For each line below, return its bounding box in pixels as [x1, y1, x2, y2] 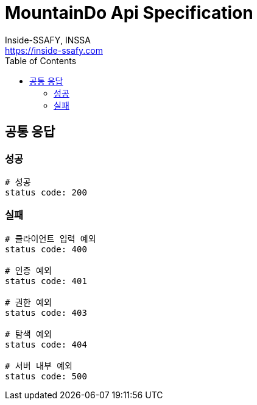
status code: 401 [5, 275, 87, 286]
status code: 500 [5, 371, 87, 381]
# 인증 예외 [5, 265, 52, 275]
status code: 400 [5, 244, 87, 254]
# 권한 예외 [5, 297, 52, 307]
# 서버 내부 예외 [5, 360, 72, 371]
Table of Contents [5, 55, 77, 66]
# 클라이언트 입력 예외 [5, 233, 96, 244]
